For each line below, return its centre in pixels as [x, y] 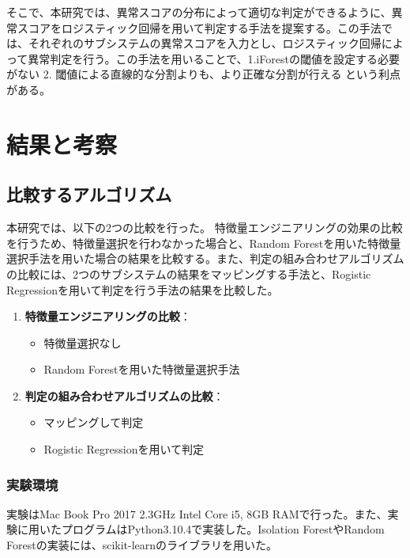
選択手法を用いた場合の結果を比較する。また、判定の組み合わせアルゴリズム [205, 258]
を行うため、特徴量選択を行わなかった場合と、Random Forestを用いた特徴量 [204, 243]
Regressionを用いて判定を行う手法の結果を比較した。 [143, 289]
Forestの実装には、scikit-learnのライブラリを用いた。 [142, 545]
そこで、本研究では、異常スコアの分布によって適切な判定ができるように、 [199, 12]
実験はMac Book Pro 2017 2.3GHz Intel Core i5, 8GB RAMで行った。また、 [197, 513]
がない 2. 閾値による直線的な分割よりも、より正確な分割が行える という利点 [204, 74]
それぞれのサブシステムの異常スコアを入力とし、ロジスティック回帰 [205, 43]
